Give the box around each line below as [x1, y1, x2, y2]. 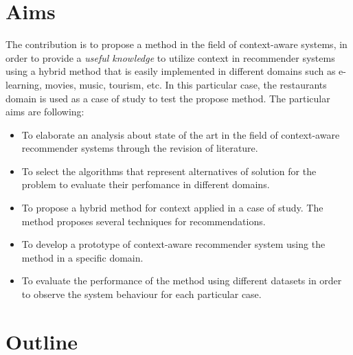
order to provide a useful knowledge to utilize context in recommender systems [5, 50, 335, 65]
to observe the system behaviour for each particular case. [21, 287, 262, 301]
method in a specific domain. [21, 250, 144, 264]
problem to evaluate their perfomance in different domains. [21, 177, 270, 192]
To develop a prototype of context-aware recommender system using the [21, 237, 326, 251]
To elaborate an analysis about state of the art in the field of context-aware [21, 127, 340, 141]
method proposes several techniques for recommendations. [21, 214, 266, 228]
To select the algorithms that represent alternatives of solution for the [21, 163, 317, 178]
